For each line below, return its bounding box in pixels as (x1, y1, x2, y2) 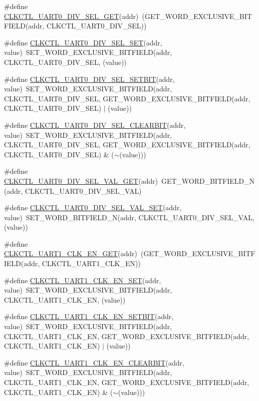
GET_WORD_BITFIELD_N (161, 175, 255, 186)
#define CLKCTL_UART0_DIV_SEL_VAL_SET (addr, (4, 202, 182, 213)
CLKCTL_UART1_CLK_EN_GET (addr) (4, 248, 137, 259)
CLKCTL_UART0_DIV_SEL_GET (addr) (4, 10, 139, 21)
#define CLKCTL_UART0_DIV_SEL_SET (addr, (4, 37, 162, 47)
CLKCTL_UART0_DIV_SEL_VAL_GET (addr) (4, 175, 158, 186)
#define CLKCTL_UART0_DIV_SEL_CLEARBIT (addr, (4, 119, 186, 130)
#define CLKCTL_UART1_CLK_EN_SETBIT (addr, (4, 311, 174, 322)
